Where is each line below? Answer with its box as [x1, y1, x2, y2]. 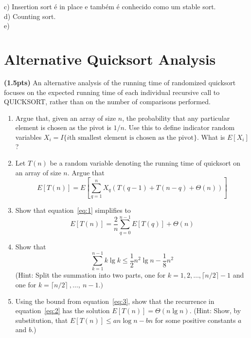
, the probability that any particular [122, 113, 230, 123]
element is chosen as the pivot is [15, 122, 111, 132]
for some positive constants [155, 315, 236, 325]
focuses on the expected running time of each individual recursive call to [4, 87, 220, 97]
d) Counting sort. [4, 11, 56, 21]
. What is [197, 131, 225, 142]
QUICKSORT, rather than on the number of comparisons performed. [4, 96, 211, 107]
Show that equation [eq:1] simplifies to [15, 205, 131, 215]
